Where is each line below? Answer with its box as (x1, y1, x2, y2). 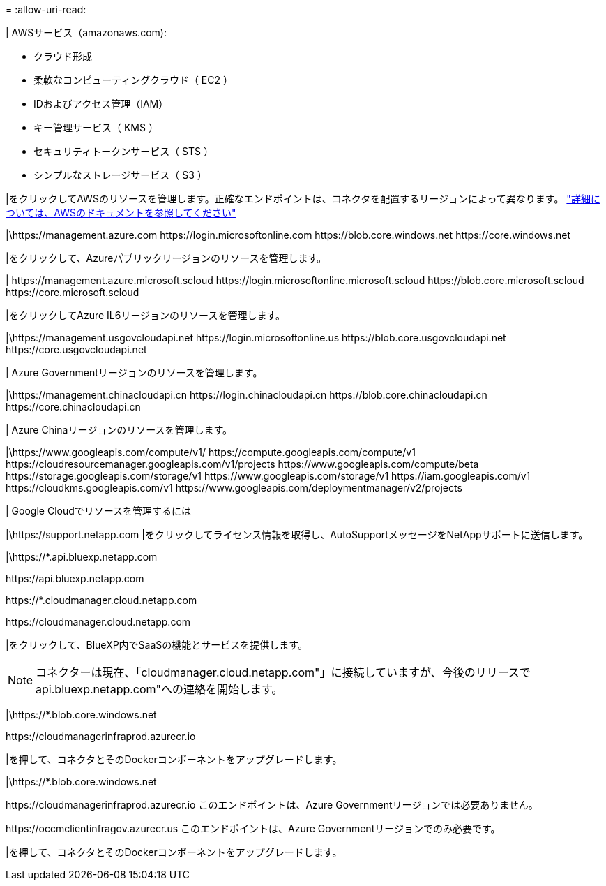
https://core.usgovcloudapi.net (6, 344, 147, 355)
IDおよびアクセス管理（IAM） (33, 98, 169, 110)
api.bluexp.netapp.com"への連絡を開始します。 (36, 682, 283, 696)
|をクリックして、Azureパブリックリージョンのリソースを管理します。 (6, 252, 327, 264)
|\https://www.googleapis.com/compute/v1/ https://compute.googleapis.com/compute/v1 (6, 446, 416, 458)
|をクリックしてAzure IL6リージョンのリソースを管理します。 (6, 309, 286, 321)
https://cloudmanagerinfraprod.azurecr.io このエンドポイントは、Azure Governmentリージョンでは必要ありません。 (6, 799, 538, 811)
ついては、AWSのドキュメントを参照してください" (6, 207, 236, 219)
